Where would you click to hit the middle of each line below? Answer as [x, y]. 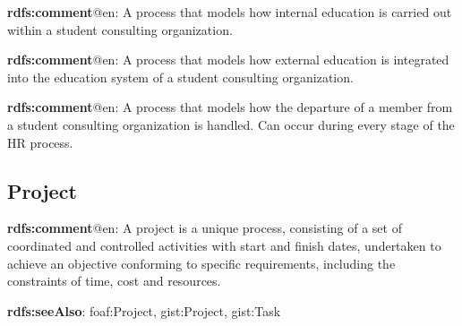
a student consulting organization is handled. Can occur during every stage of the [231, 124]
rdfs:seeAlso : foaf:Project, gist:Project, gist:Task [144, 310]
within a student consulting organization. [120, 29]
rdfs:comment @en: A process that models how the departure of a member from [230, 107]
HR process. [40, 142]
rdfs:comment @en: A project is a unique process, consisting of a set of [205, 228]
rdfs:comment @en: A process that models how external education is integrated [228, 60]
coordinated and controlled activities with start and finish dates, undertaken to [224, 245]
